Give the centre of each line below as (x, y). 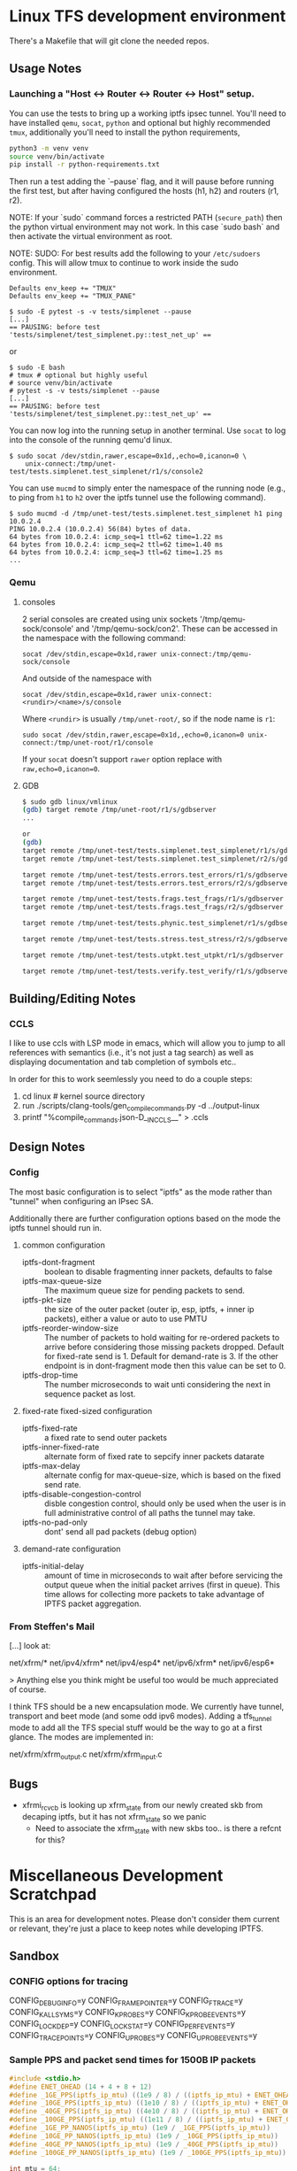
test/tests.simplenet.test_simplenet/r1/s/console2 (106, 472)
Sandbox (34, 1956)
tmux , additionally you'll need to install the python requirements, (125, 132)
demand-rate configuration (71, 1549)
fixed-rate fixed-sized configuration (87, 1410)
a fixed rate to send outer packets (106, 1437)
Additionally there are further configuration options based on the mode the (145, 1218)
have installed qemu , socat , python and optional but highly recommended (140, 122)
